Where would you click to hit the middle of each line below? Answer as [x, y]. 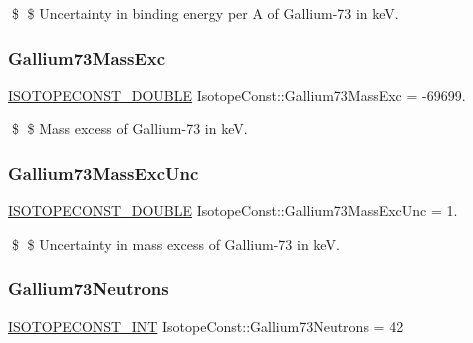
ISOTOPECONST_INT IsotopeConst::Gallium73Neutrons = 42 [206, 325]
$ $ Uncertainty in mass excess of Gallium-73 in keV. [175, 243]
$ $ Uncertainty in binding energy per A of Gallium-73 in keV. [205, 13]
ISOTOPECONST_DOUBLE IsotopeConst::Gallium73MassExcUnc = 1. [233, 210]
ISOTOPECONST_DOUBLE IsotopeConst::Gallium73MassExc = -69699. [237, 94]
